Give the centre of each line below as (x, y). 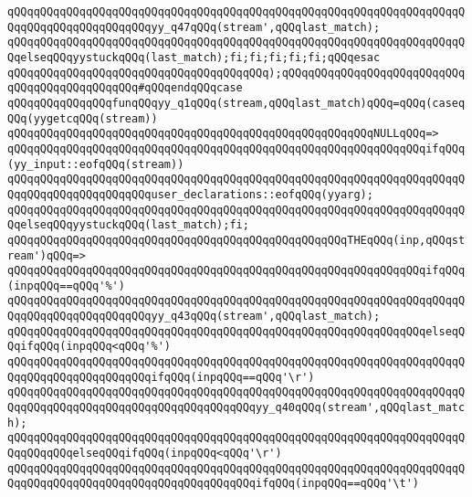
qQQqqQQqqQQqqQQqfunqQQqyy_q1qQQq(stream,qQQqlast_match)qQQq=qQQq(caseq (236, 103)
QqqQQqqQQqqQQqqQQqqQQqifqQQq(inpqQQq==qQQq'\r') (161, 377)
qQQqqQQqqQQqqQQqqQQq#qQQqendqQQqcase (125, 88)
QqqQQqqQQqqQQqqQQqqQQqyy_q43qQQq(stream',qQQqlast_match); (194, 317)
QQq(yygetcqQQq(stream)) (83, 118)
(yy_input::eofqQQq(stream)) (96, 164)
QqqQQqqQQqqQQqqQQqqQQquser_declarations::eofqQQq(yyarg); (190, 194)
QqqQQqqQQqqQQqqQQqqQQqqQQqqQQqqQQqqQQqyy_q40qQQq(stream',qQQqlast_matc (236, 408)
